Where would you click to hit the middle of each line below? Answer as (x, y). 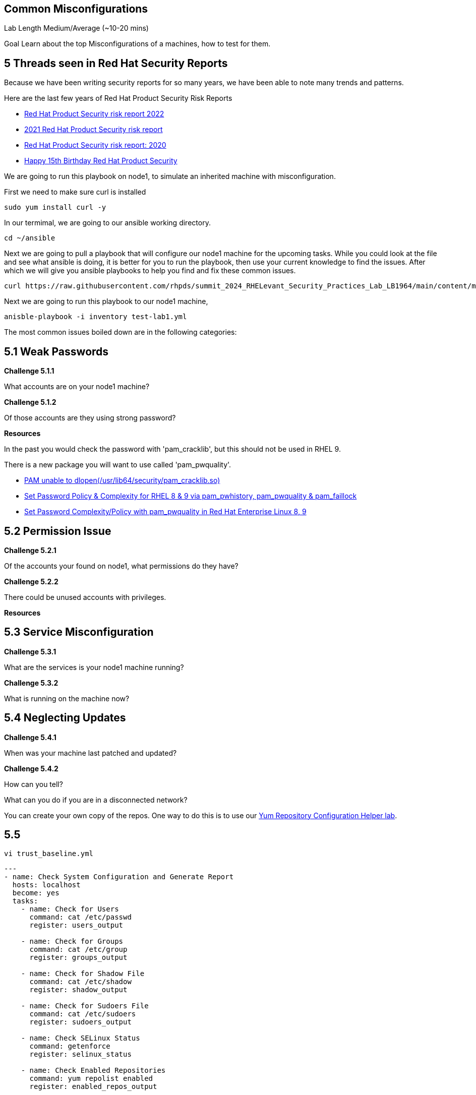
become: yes (36, 893)
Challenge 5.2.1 (30, 550)
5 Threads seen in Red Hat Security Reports (116, 63)
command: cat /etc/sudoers (83, 1014)
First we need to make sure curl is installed (75, 192)
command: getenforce (70, 1046)
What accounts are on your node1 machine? (77, 387)
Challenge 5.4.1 (30, 737)
